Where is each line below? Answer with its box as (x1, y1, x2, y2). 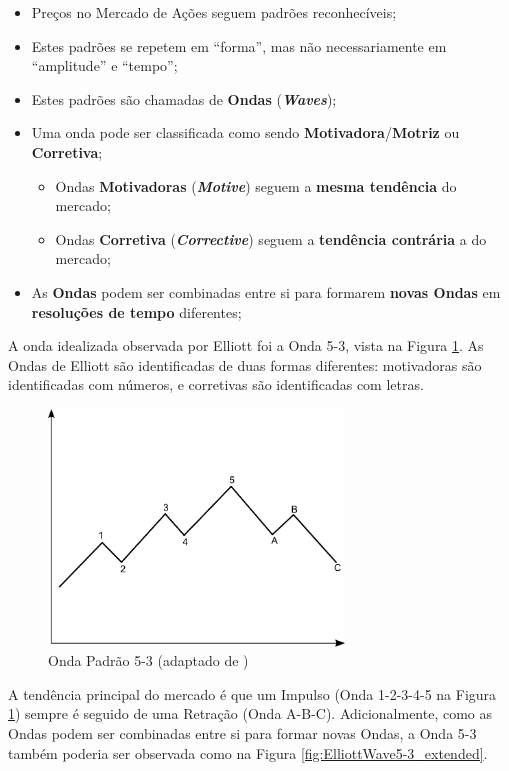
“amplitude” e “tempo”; (31, 55, 178, 76)
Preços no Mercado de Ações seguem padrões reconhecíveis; (31, 2, 397, 22)
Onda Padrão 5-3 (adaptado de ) (48, 650, 249, 671)
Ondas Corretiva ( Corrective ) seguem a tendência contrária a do (55, 228, 487, 249)
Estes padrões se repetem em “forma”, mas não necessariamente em (31, 35, 447, 56)
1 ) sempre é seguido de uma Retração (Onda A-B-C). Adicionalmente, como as (8, 703, 493, 724)
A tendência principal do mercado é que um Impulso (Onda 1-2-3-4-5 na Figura (8, 683, 497, 704)
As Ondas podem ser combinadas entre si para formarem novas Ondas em (31, 281, 501, 302)
